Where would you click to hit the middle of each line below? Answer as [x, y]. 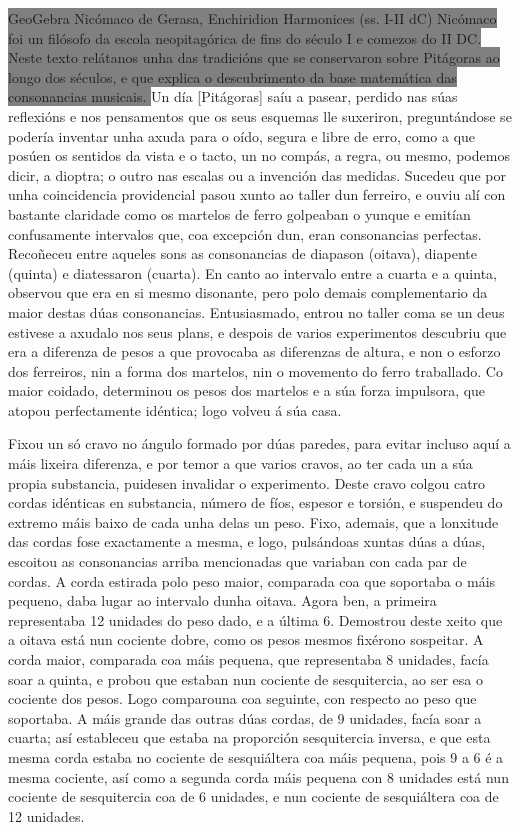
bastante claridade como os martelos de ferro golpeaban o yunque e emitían [239, 213]
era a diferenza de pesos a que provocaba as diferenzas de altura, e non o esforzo [254, 351]
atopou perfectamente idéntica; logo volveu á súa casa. [175, 409]
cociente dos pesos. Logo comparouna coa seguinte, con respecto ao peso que [242, 698]
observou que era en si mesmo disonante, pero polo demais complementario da [248, 292]
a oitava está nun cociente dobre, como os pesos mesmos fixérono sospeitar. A [246, 639]
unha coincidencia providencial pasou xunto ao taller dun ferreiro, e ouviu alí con [257, 194]
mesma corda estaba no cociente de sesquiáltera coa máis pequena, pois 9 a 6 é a [256, 756]
